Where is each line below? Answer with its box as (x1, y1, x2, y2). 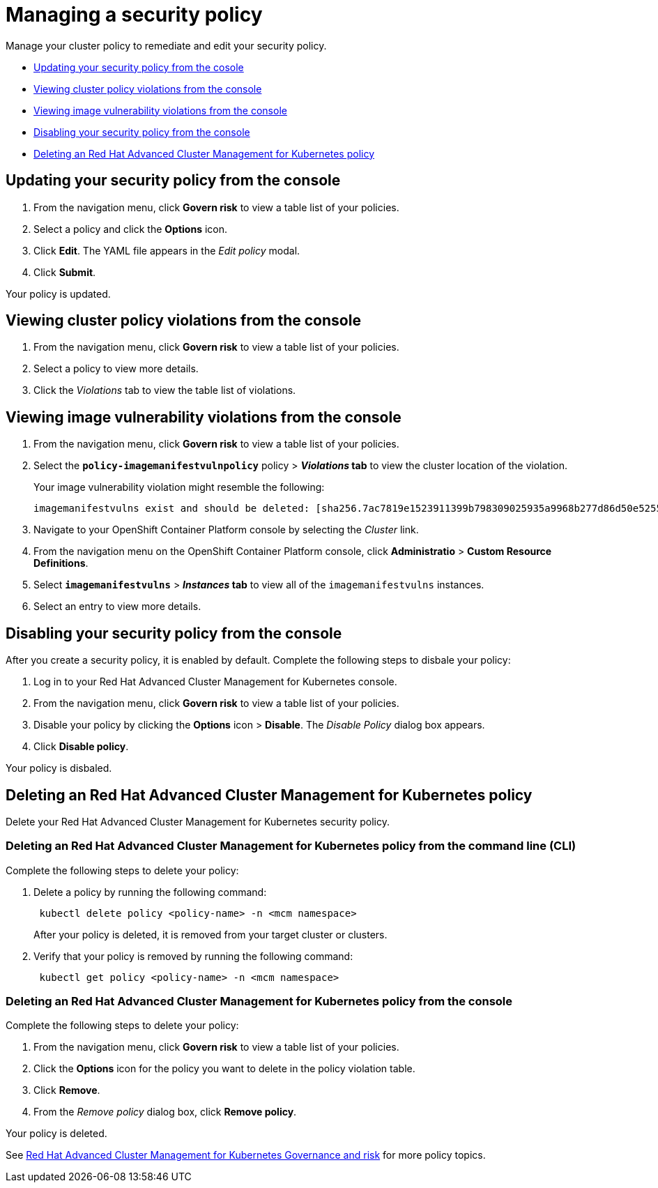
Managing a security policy (6, 3, 263, 26)
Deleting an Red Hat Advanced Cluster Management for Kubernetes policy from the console (6, 994, 513, 1009)
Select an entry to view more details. (33, 600, 201, 613)
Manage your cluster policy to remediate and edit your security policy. (6, 39, 327, 52)
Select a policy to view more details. (33, 363, 199, 375)
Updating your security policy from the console (6, 172, 341, 190)
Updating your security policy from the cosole (33, 61, 244, 73)
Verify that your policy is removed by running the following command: (33, 950, 353, 962)
